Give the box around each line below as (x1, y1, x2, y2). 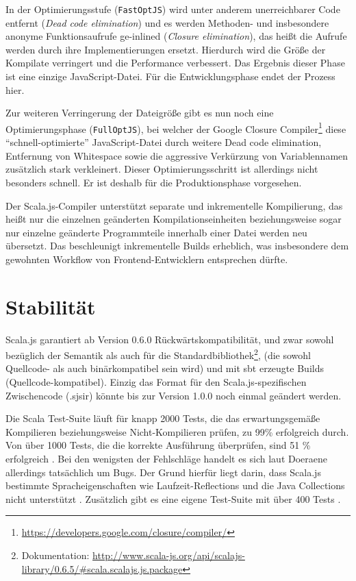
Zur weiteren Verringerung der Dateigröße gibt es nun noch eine (5, 106, 274, 120)
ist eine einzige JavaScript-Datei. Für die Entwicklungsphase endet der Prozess (5, 69, 335, 84)
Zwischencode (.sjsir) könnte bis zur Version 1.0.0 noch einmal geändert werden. (5, 388, 342, 402)
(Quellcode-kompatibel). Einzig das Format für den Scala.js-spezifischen (5, 375, 307, 389)
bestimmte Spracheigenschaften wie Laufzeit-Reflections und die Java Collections (5, 478, 345, 493)
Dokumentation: (21, 547, 90, 562)
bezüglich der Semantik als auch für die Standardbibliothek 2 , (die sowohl (5, 346, 311, 362)
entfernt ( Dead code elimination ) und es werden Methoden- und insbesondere (5, 15, 329, 29)
